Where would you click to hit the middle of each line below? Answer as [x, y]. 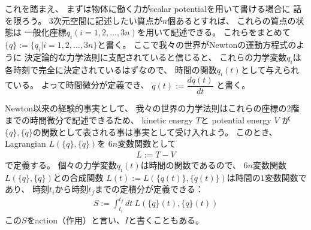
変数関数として [147, 143]
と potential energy [236, 120]
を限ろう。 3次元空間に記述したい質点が [84, 20]
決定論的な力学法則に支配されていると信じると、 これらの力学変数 [155, 57]
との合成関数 [78, 177]
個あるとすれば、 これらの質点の [232, 20]
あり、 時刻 [27, 189]
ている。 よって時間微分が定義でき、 [77, 85]
